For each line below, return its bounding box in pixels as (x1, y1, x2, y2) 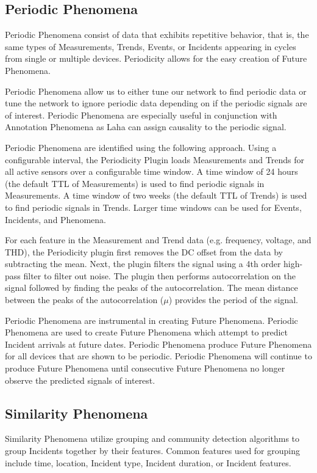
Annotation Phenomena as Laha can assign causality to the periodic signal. (5, 120, 287, 133)
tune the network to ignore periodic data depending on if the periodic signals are (5, 97, 307, 109)
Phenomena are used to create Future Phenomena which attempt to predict (5, 326, 288, 339)
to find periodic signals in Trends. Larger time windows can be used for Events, (5, 200, 302, 213)
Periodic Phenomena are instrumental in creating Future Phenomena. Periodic (5, 313, 298, 326)
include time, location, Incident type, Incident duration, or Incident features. (5, 456, 291, 469)
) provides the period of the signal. (168, 293, 298, 306)
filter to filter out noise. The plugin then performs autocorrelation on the (23, 269, 296, 282)
